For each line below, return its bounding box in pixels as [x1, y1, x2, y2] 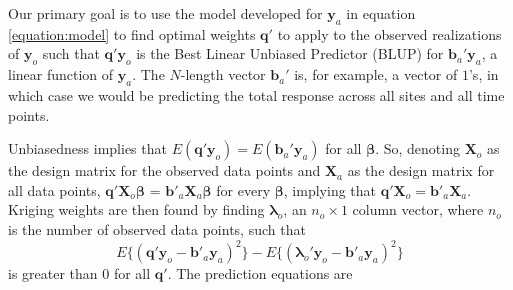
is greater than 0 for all [8, 263, 151, 284]
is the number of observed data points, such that [8, 218, 306, 239]
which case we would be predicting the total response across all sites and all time [8, 84, 505, 105]
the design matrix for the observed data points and [8, 160, 321, 181]
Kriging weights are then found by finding [8, 199, 265, 220]
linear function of [8, 64, 114, 85]
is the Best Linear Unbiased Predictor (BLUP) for [136, 43, 444, 64]
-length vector [180, 64, 266, 85]
